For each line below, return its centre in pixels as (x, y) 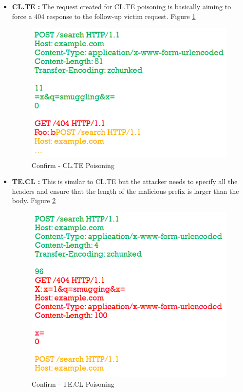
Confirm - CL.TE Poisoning (73, 165)
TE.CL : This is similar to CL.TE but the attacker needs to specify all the (125, 181)
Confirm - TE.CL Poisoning (73, 383)
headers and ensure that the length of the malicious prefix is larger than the (125, 191)
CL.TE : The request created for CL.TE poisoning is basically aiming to (121, 6)
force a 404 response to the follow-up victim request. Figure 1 (104, 16)
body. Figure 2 (34, 200)
